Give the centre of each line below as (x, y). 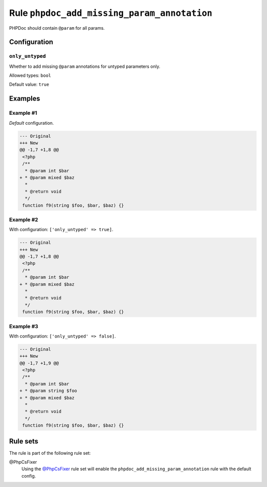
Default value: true (29, 85)
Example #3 (24, 326)
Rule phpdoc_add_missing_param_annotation (111, 13)
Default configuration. (31, 123)
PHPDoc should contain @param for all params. (57, 28)
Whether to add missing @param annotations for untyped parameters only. (85, 66)
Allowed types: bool (30, 75)
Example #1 (23, 113)
